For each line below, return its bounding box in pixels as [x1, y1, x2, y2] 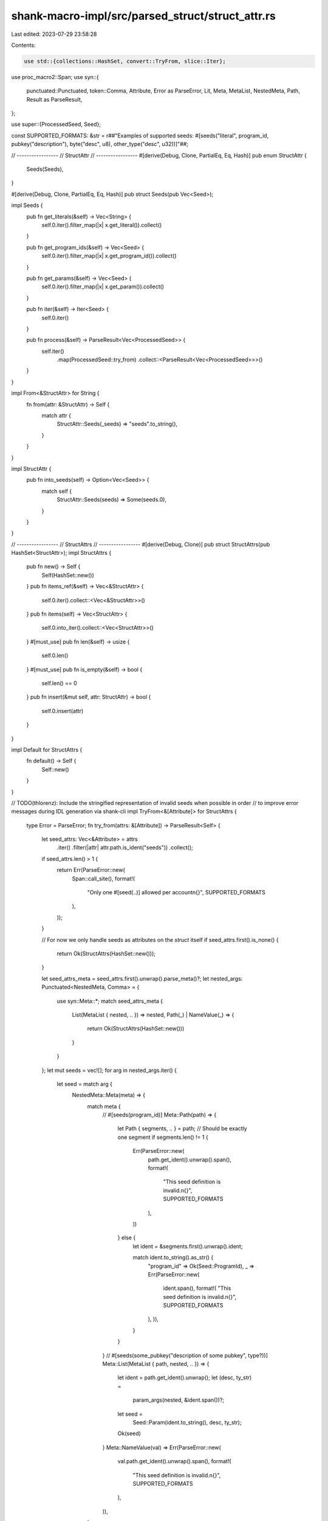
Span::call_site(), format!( [72, 875, 135, 882]
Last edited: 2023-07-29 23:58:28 [11, 30, 97, 38]
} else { [117, 1234, 136, 1241]
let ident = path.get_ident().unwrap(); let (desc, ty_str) [117, 1374, 252, 1381]
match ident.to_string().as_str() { [132, 1254, 214, 1261]
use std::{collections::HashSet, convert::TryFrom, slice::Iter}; [24, 58, 226, 64]
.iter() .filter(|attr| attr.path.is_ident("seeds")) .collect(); [56, 844, 194, 851]
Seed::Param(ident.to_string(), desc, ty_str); [132, 1419, 242, 1426]
